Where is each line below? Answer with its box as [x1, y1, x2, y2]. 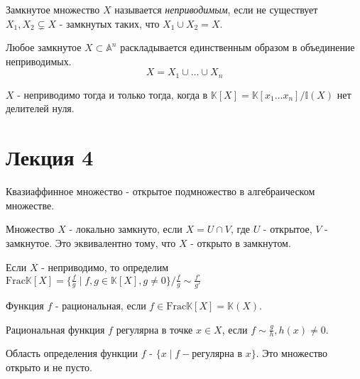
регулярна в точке [116, 322, 193, 336]
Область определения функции [6, 346, 138, 361]
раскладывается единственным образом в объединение [120, 40, 355, 55]
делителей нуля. [6, 101, 75, 116]
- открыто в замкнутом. [190, 235, 291, 250]
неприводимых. [6, 53, 72, 68]
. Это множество [256, 346, 328, 361]
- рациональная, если [55, 297, 146, 312]
